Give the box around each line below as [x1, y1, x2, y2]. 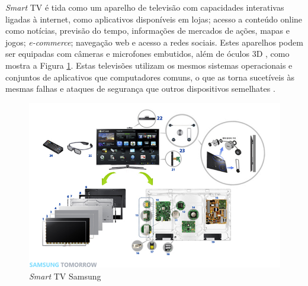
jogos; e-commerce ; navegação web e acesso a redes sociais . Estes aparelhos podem [5, 36, 303, 48]
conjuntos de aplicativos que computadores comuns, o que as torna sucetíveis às [5, 70, 294, 83]
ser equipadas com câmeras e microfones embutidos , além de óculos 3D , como [5, 47, 290, 60]
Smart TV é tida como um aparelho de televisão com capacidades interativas [5, 1, 284, 13]
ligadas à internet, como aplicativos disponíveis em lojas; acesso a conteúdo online [5, 12, 303, 25]
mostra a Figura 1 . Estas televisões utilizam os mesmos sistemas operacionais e [5, 59, 293, 71]
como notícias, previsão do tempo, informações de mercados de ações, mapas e [5, 24, 290, 37]
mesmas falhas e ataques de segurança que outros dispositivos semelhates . [5, 82, 275, 95]
